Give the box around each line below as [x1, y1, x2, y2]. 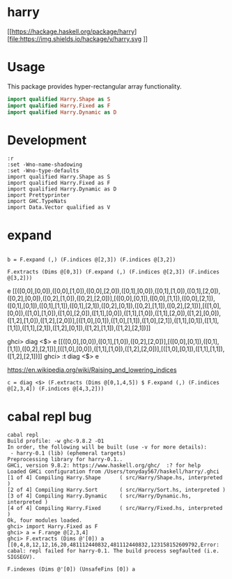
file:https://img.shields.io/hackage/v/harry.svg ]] [9, 34, 148, 43]
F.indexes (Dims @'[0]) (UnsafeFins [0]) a [7, 566, 136, 573]
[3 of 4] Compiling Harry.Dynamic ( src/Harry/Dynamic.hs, [7, 492, 192, 499]
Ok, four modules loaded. [7, 517, 82, 524]
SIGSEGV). [7, 554, 36, 561]
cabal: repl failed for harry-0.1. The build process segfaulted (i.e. [7, 548, 219, 555]
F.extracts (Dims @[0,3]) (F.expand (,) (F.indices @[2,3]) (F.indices [7, 269, 219, 276]
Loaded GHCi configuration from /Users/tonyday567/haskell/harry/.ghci [7, 468, 219, 475]
